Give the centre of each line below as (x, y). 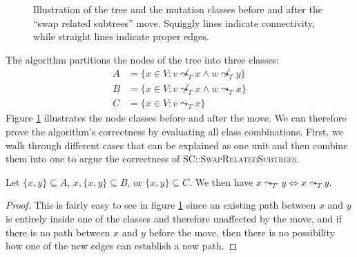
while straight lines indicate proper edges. (121, 36)
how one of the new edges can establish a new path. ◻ (122, 246)
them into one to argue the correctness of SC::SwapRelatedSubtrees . (153, 159)
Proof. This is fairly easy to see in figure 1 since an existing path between (161, 205)
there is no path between (58, 232)
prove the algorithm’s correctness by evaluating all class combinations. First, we (174, 132)
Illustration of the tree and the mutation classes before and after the (178, 9)
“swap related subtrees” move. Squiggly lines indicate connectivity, (174, 22)
